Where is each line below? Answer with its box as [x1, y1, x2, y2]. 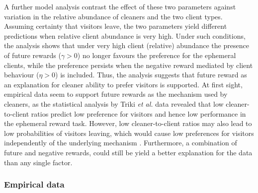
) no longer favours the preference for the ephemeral [77, 50, 236, 60]
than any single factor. [4, 157, 73, 167]
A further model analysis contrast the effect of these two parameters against [4, 1, 236, 11]
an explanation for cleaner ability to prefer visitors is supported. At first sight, [4, 79, 243, 89]
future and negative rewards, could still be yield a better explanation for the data [4, 147, 253, 157]
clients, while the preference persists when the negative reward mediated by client [4, 60, 253, 70]
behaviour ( [4, 69, 39, 80]
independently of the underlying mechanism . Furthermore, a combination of [4, 137, 237, 148]
